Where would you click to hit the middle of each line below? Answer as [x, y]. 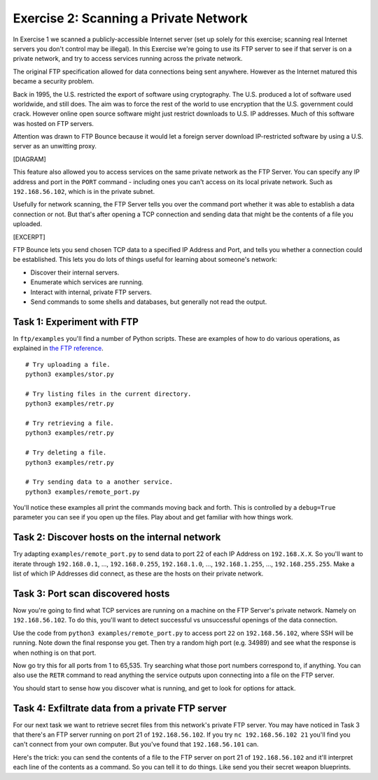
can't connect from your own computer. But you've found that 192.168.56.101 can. [136, 744]
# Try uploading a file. [68, 364]
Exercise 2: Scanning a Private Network [131, 18]
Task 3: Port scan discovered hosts [91, 593]
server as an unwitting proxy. [55, 146]
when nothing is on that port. [55, 653]
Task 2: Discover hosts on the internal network [117, 537]
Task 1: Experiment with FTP [76, 322]
